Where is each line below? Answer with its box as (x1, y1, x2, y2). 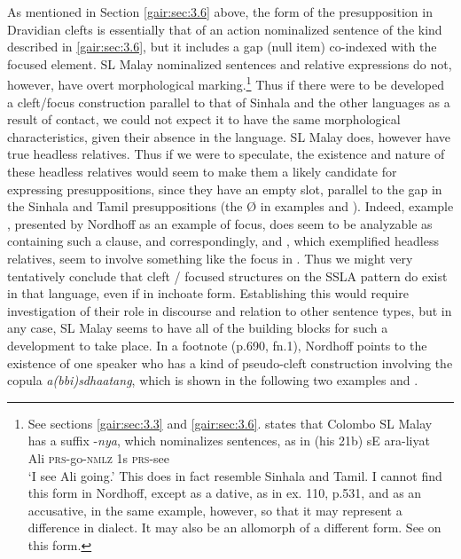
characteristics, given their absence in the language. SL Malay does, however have (7, 127, 450, 146)
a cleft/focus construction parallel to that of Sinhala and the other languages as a (7, 92, 450, 111)
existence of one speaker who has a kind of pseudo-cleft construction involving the (7, 353, 453, 372)
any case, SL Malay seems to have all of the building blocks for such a (7, 319, 388, 337)
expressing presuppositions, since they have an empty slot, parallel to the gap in (7, 179, 442, 198)
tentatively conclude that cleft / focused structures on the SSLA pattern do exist (7, 266, 448, 285)
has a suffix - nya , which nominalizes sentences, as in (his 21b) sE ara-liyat (27, 431, 430, 450)
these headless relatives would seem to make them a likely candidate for (7, 162, 397, 180)
